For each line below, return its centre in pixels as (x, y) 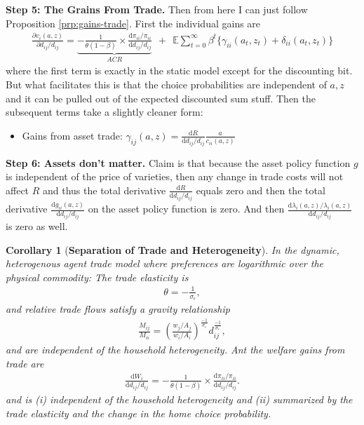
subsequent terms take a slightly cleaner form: (105, 112)
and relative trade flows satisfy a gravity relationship (118, 309)
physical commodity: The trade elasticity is (97, 277)
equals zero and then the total (261, 190)
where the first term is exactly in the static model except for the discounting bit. (179, 70)
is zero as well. (37, 225)
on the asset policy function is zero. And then (186, 209)
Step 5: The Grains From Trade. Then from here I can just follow (157, 9)
